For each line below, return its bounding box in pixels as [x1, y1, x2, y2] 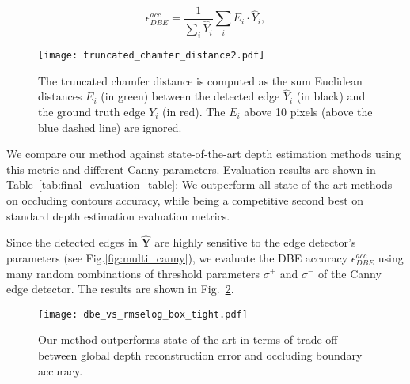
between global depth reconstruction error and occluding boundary [38, 346, 363, 363]
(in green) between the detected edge [101, 88, 280, 104]
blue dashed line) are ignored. [38, 119, 182, 135]
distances [38, 88, 82, 104]
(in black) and [296, 88, 366, 104]
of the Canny [318, 265, 382, 281]
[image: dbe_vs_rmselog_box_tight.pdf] [38, 308, 248, 320]
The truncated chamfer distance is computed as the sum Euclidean [38, 72, 363, 88]
